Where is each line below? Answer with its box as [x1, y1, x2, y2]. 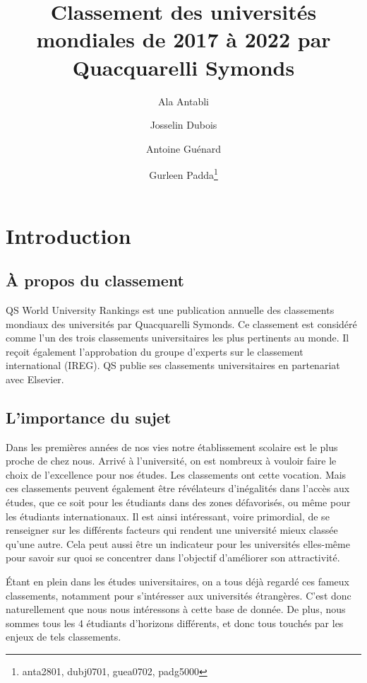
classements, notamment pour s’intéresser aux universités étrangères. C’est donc [6, 588, 351, 602]
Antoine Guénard [146, 141, 221, 156]
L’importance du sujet [6, 406, 172, 428]
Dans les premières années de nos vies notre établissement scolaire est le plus [6, 439, 338, 454]
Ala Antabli [158, 93, 209, 108]
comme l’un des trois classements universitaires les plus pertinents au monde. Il [6, 330, 349, 345]
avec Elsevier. [6, 371, 64, 386]
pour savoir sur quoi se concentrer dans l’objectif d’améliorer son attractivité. [6, 550, 340, 565]
